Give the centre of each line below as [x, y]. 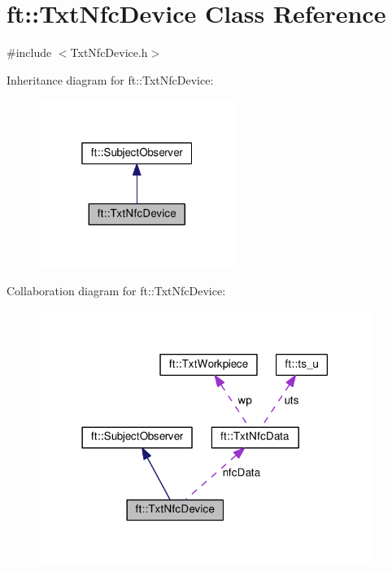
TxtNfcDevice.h [109, 52]
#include [29, 52]
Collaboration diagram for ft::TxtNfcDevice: [116, 291]
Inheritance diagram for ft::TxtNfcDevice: [110, 79]
